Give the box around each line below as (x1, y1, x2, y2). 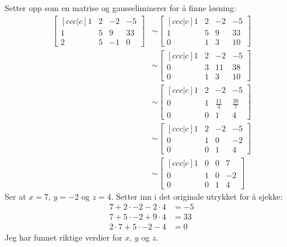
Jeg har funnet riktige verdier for (5, 231, 123, 243)
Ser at (5, 190, 26, 202)
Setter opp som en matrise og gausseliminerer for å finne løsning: (5, 2, 236, 13)
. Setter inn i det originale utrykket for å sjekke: (111, 190, 283, 202)
